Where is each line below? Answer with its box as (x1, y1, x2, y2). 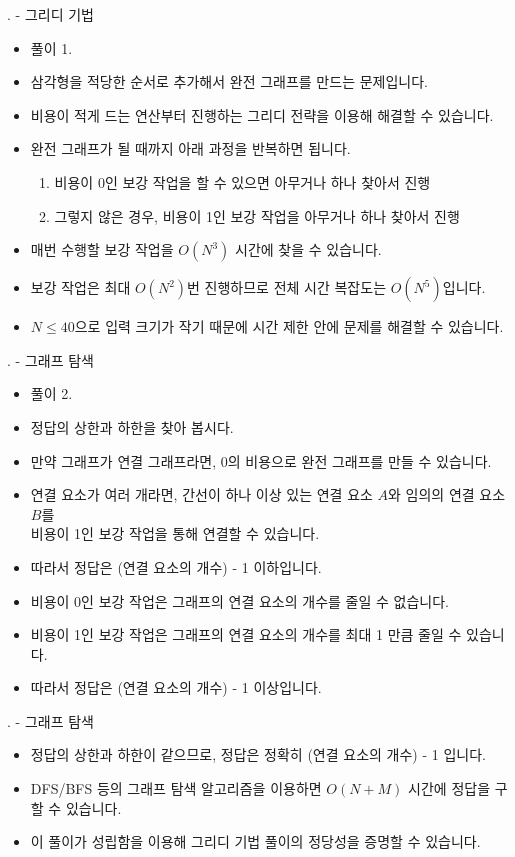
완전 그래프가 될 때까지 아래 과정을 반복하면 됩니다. (30, 138, 351, 159)
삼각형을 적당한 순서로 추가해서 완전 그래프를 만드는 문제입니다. (30, 71, 428, 92)
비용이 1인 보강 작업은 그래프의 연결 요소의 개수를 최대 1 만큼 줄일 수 (30, 624, 462, 645)
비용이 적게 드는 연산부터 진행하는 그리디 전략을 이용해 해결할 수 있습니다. (30, 104, 494, 125)
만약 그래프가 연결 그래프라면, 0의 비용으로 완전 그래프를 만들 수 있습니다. (30, 450, 492, 471)
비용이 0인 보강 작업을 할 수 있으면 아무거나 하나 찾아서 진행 (54, 171, 431, 192)
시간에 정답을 (408, 778, 491, 799)
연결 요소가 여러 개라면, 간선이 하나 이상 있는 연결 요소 (30, 484, 373, 505)
